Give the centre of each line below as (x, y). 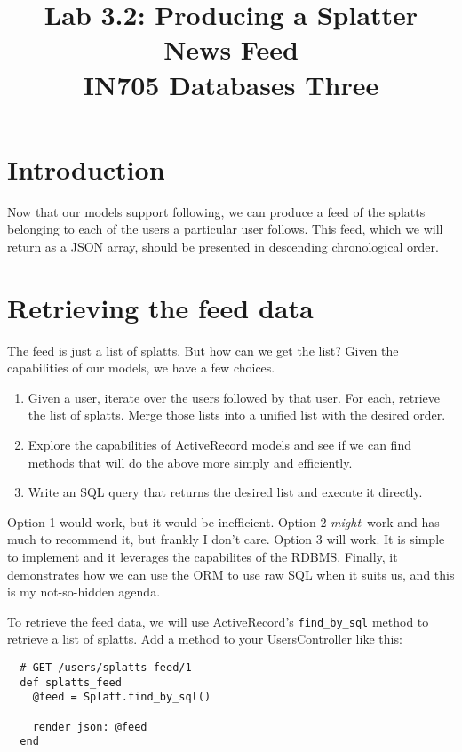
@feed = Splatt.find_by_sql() (122, 697)
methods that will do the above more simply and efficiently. (190, 462)
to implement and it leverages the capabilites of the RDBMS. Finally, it (203, 556)
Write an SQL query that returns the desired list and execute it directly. (225, 492)
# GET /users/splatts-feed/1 (106, 667)
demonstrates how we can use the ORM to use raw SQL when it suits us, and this (231, 574)
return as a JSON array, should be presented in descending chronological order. (223, 246)
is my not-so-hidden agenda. (84, 592)
